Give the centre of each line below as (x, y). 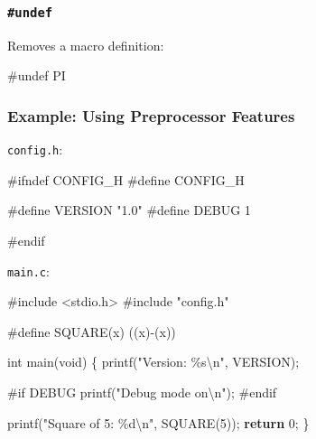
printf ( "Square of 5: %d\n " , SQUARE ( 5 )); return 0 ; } (158, 422)
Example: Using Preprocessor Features (151, 115)
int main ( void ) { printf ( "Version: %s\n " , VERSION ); (153, 362)
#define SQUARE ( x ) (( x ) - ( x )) (92, 331)
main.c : (28, 271)
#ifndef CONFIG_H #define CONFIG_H (126, 179)
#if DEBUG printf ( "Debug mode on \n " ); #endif (142, 392)
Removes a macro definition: (86, 45)
